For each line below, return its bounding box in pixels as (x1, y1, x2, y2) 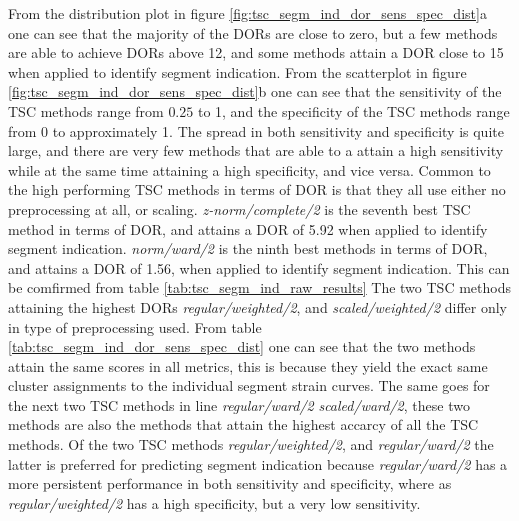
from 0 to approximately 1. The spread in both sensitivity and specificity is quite (8, 120, 504, 141)
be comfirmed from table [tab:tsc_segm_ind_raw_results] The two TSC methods (8, 277, 511, 298)
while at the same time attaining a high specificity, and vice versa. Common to (8, 159, 491, 180)
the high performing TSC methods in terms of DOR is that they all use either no (8, 179, 506, 200)
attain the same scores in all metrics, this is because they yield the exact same (8, 355, 488, 376)
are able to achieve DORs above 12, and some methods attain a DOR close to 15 (8, 42, 504, 63)
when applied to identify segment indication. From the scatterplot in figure (8, 61, 467, 82)
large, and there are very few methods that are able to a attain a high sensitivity (8, 140, 504, 161)
